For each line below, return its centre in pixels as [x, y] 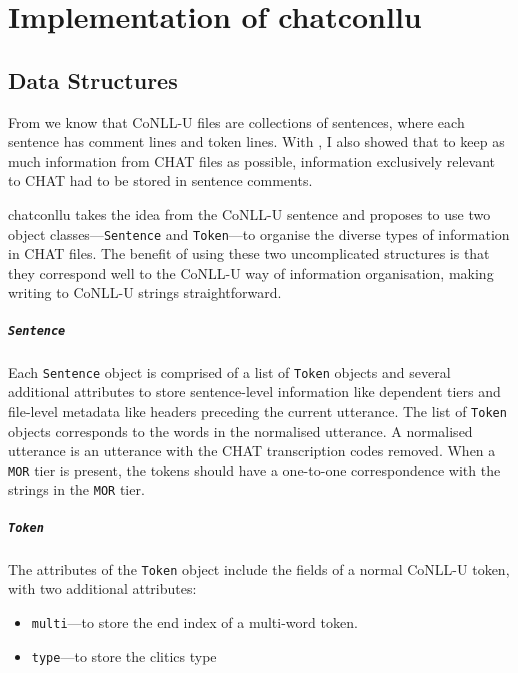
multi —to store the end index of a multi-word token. [194, 621]
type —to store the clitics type [124, 655]
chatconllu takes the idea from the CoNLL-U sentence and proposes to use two [249, 213]
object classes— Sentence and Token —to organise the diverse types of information [259, 233]
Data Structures [93, 79]
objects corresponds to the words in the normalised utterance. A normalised [240, 430]
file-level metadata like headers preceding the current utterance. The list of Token [257, 410]
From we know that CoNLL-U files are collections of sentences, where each [236, 121]
